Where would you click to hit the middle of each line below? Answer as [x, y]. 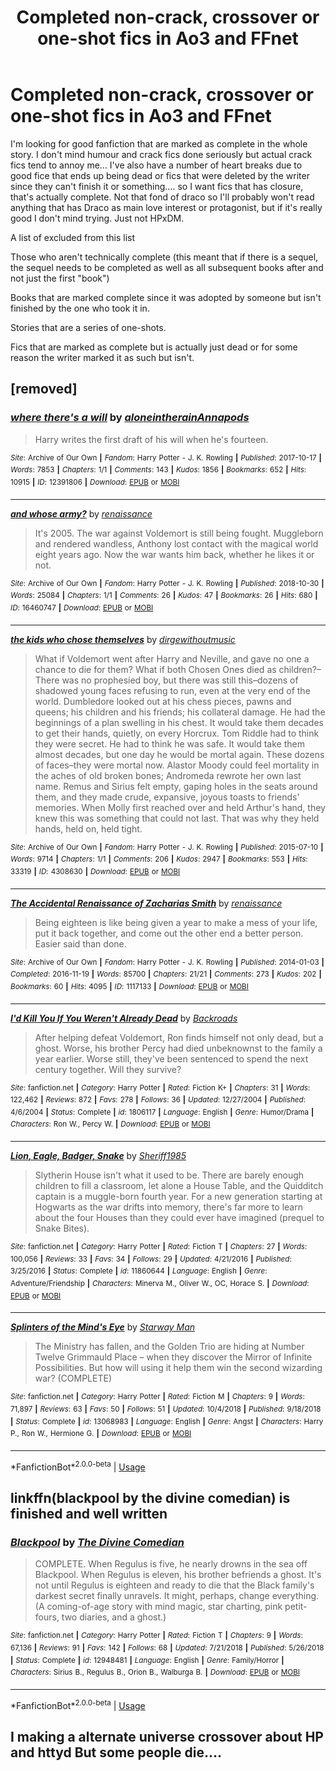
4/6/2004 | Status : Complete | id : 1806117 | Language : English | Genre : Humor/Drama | [162, 1112]
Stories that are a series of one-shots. [88, 327]
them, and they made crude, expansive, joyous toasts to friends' [167, 797]
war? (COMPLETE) [73, 1378]
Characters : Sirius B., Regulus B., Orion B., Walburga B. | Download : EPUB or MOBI [155, 1672]
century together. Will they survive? [108, 1069]
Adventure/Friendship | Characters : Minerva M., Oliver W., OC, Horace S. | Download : [160, 1284]
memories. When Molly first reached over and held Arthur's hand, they [180, 807]
